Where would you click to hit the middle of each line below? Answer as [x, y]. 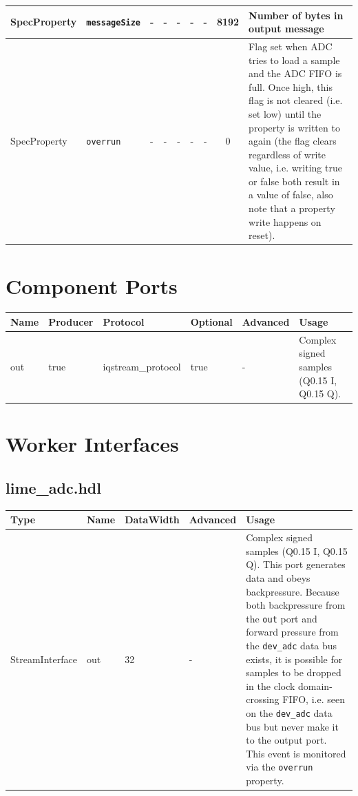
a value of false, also [291, 195]
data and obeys [278, 577]
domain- [315, 685]
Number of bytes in [296, 15]
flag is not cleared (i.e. [296, 100]
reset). [262, 235]
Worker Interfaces [92, 444]
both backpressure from [296, 605]
